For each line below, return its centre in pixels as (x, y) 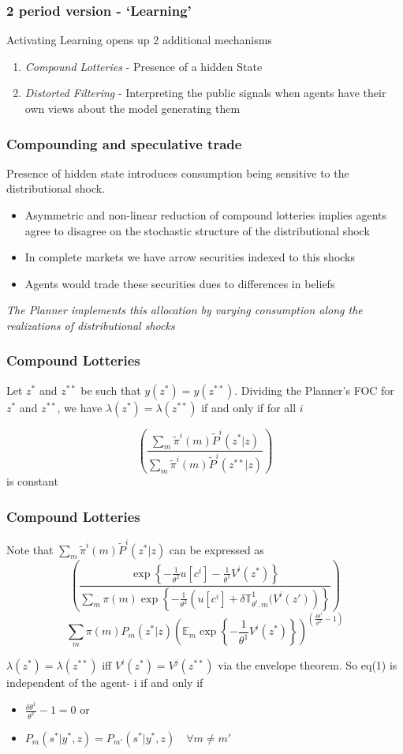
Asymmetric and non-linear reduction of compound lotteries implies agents (205, 215)
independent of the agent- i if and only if (105, 683)
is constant (32, 481)
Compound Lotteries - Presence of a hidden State (144, 66)
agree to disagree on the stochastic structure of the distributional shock (197, 230)
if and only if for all (249, 407)
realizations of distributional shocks (91, 325)
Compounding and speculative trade (124, 143)
